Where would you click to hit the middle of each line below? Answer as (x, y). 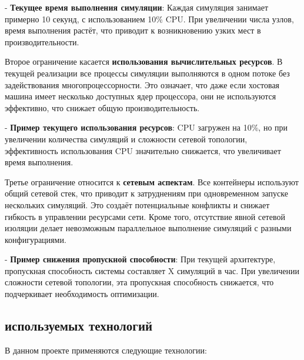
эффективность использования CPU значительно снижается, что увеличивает (143, 150)
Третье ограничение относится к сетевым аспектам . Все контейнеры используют (152, 181)
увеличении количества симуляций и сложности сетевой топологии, (126, 139)
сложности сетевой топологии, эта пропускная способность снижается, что (139, 282)
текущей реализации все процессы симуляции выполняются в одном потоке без (147, 73)
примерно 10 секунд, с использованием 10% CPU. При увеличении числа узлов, (149, 19)
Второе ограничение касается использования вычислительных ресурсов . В (144, 61)
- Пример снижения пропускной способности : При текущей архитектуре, (140, 259)
